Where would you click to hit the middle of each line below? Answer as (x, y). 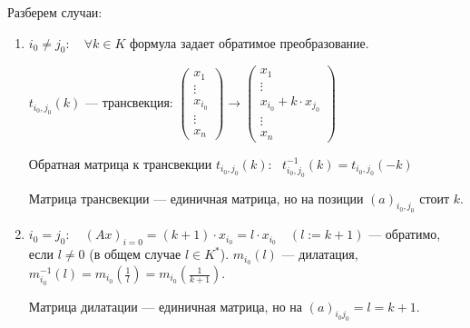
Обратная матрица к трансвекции (120, 163)
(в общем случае (135, 254)
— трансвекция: (129, 102)
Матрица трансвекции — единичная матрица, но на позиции (196, 198)
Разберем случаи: (55, 12)
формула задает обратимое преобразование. (249, 42)
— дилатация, (320, 254)
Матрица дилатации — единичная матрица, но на (165, 306)
